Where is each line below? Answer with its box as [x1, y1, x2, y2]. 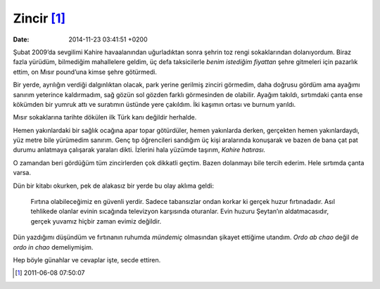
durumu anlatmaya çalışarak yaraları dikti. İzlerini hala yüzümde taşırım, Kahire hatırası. [13, 146, 266, 154]
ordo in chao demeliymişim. [13, 243, 94, 251]
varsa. [13, 169, 32, 177]
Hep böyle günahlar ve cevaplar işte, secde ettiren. [13, 255, 161, 264]
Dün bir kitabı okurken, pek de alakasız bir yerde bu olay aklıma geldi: [13, 181, 215, 190]
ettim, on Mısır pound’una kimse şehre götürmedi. [13, 68, 158, 76]
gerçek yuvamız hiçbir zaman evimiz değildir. [30, 217, 162, 225]
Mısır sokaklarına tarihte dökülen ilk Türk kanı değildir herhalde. [13, 113, 197, 122]
